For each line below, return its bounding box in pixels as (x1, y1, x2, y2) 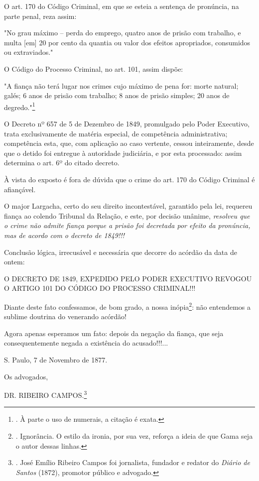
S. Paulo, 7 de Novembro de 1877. (4, 354, 108, 364)
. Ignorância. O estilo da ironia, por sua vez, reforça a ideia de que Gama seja (15, 430, 253, 441)
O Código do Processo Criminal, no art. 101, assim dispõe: (4, 63, 183, 74)
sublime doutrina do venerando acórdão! (4, 311, 127, 322)
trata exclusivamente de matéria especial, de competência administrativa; (4, 128, 228, 138)
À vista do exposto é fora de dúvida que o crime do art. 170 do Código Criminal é (4, 174, 255, 184)
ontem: (4, 256, 25, 267)
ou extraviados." (4, 47, 53, 57)
